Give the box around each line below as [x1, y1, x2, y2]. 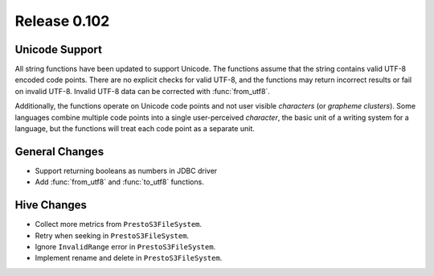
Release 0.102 [14, 12, 110, 30]
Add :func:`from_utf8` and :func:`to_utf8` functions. [35, 177, 204, 187]
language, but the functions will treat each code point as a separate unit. [14, 124, 255, 134]
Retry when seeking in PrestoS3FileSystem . [35, 230, 189, 241]
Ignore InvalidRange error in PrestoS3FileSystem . [35, 242, 216, 251]
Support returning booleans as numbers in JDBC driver [35, 166, 218, 175]
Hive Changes [14, 198, 88, 212]
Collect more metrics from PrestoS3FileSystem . [35, 220, 203, 229]
